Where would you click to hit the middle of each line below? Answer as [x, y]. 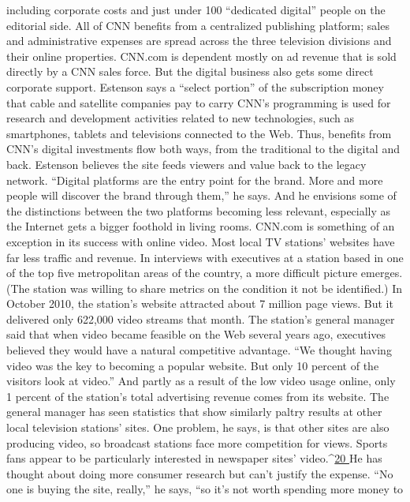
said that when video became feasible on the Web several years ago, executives [196, 334]
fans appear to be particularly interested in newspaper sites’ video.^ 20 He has [194, 458]
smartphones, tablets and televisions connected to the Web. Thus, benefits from [199, 133]
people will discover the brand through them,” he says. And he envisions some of [201, 195]
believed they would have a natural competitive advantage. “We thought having [199, 350]
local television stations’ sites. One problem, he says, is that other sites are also [198, 427]
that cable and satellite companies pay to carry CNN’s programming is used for [199, 102]
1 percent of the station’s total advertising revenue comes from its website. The [198, 396]
